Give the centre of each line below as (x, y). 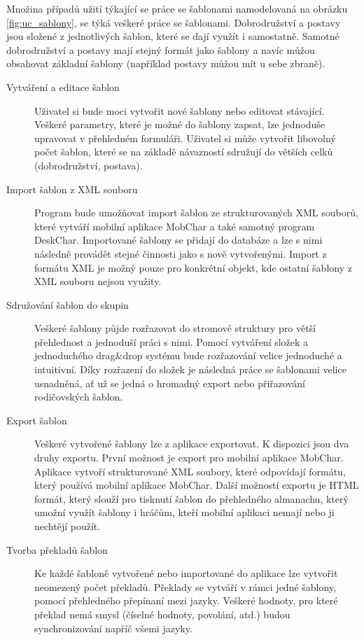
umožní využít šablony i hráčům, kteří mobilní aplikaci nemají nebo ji (184, 512)
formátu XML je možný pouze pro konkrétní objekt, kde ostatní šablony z (193, 267)
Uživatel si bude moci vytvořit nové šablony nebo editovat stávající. (180, 110)
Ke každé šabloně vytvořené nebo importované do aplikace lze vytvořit (186, 573)
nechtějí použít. (68, 526)
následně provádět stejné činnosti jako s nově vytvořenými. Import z (181, 253)
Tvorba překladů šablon (57, 549)
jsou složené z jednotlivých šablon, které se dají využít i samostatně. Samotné (173, 36)
